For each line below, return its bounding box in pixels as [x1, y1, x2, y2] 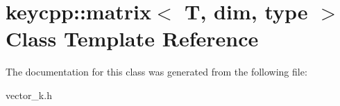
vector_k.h [6, 87, 52, 102]
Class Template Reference [6, 24, 259, 53]
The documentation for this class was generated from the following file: [6, 64, 307, 79]
